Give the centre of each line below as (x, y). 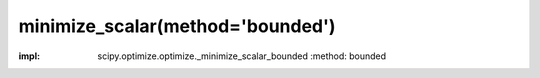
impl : (29, 56)
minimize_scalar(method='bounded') (177, 26)
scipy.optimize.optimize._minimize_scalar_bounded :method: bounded (242, 56)
